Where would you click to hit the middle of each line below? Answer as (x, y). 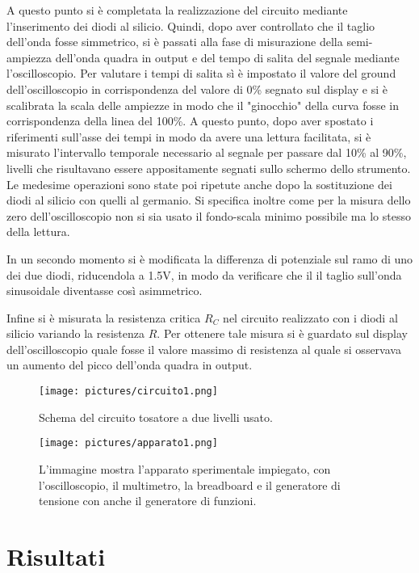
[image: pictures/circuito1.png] (128, 392)
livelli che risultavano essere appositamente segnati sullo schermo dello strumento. (209, 168)
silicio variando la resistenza (76, 333)
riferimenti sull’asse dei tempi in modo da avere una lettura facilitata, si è (189, 136)
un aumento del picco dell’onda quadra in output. (130, 365)
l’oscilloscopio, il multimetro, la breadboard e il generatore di (190, 485)
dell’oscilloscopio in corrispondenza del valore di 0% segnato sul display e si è (197, 88)
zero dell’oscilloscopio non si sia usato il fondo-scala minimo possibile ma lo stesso (209, 215)
